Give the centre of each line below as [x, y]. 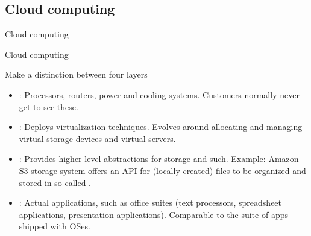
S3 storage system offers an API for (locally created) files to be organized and [162, 170]
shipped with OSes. [55, 226]
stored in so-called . [55, 182]
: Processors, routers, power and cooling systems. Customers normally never [159, 94]
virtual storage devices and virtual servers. [97, 138]
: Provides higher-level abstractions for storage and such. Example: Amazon [159, 159]
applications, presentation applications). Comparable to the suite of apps [153, 214]
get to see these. [49, 106]
